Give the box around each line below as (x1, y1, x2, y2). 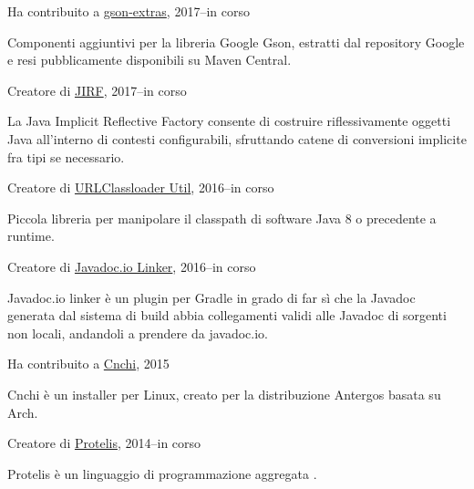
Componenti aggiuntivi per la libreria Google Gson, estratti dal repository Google (7, 32, 465, 51)
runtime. (7, 226, 55, 245)
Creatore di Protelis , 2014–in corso (7, 433, 201, 453)
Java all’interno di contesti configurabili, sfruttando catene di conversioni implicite (7, 129, 467, 148)
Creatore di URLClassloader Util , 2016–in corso (7, 178, 274, 197)
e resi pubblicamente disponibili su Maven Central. (7, 50, 292, 69)
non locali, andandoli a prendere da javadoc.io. (7, 323, 268, 342)
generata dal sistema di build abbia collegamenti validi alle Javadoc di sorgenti (7, 306, 447, 325)
